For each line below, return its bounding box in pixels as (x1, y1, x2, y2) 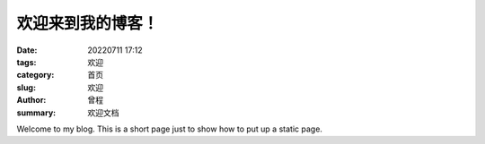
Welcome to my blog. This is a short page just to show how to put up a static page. (16, 123, 323, 134)
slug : (16, 81, 36, 93)
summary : (16, 107, 57, 118)
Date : (16, 45, 38, 55)
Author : (16, 95, 47, 106)
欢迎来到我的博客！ (16, 13, 159, 33)
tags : (16, 56, 37, 67)
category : (16, 70, 55, 80)
